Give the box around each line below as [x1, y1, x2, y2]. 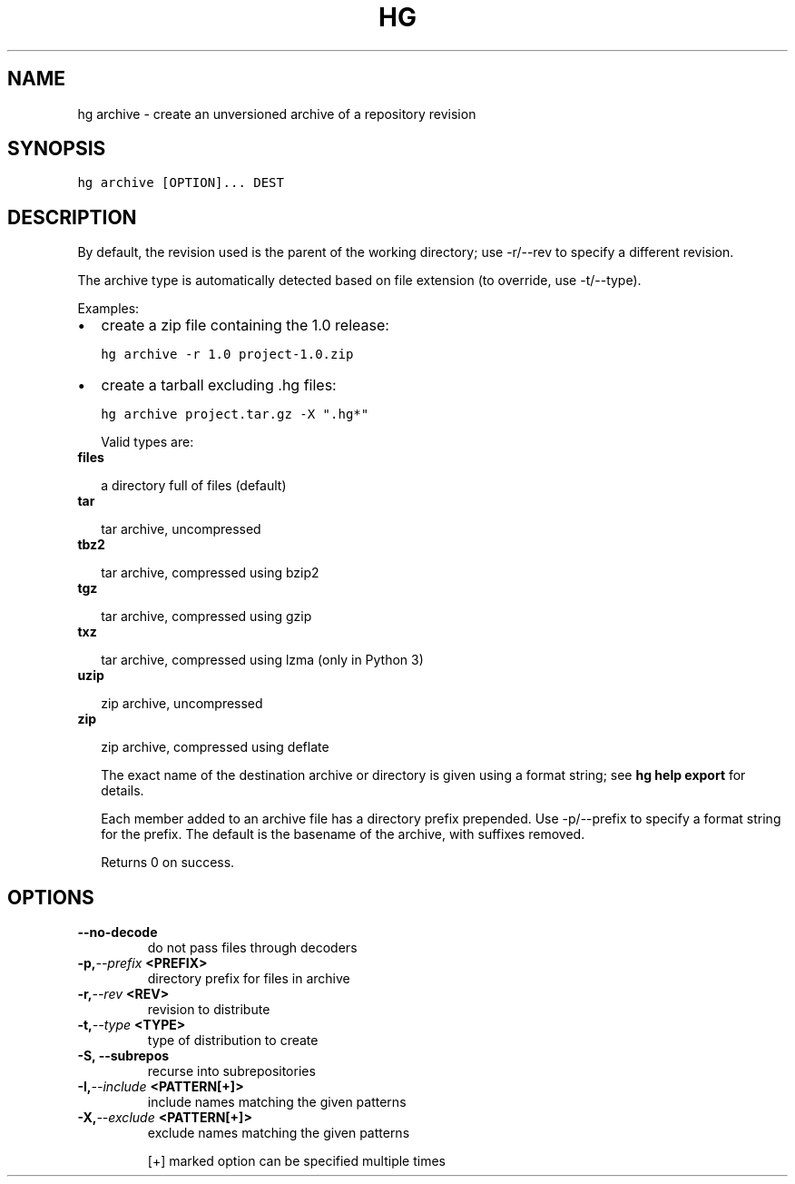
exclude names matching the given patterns [147, 1125, 410, 1141]
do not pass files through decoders [147, 940, 358, 956]
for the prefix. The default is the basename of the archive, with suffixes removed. [101, 826, 585, 843]
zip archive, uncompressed [101, 696, 263, 712]
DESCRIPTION [7, 205, 137, 229]
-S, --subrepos [77, 1048, 170, 1064]
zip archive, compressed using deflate [101, 739, 329, 755]
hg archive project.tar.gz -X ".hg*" [101, 407, 369, 422]
